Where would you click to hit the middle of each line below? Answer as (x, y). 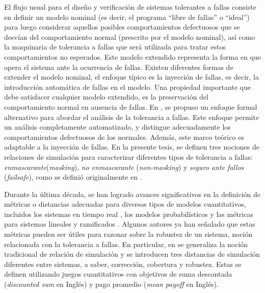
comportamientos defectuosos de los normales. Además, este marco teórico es (124, 137)
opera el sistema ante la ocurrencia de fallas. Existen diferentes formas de (119, 67)
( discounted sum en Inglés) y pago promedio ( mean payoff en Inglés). (111, 284)
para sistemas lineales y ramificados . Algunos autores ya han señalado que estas (130, 224)
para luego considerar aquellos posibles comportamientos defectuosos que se (122, 27)
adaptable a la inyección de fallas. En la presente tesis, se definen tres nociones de (132, 147)
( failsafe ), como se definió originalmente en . (73, 177)
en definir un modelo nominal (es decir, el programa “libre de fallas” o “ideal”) (127, 17)
